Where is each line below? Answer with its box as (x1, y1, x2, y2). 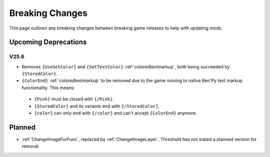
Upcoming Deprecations (9, 38, 87, 46)
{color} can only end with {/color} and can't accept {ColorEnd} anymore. (34, 110, 197, 116)
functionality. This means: (21, 84, 75, 90)
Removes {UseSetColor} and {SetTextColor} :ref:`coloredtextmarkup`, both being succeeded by (21, 63, 230, 69)
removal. (21, 143, 40, 149)
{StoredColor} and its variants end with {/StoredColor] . (34, 103, 160, 109)
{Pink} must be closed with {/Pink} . (34, 96, 114, 102)
